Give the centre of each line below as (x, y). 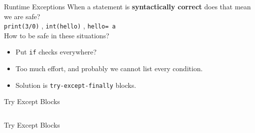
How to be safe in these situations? (57, 35)
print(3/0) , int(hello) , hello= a (60, 26)
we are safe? (22, 16)
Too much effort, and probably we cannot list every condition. (109, 68)
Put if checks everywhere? (56, 52)
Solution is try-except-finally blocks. (76, 85)
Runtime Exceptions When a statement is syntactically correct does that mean (127, 6)
